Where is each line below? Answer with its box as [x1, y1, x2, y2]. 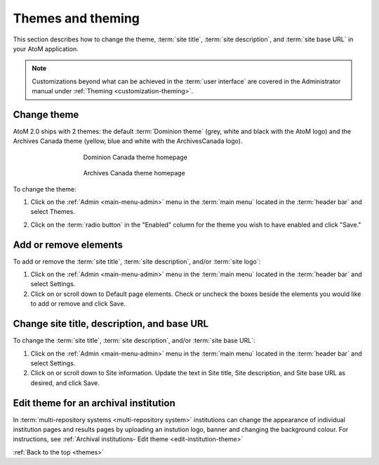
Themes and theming [13, 11, 140, 26]
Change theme [13, 109, 79, 121]
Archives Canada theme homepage [83, 169, 185, 177]
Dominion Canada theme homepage [83, 153, 187, 161]
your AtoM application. [13, 44, 79, 53]
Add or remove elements [13, 238, 123, 250]
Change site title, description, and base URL [13, 318, 209, 330]
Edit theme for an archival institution [13, 397, 175, 409]
